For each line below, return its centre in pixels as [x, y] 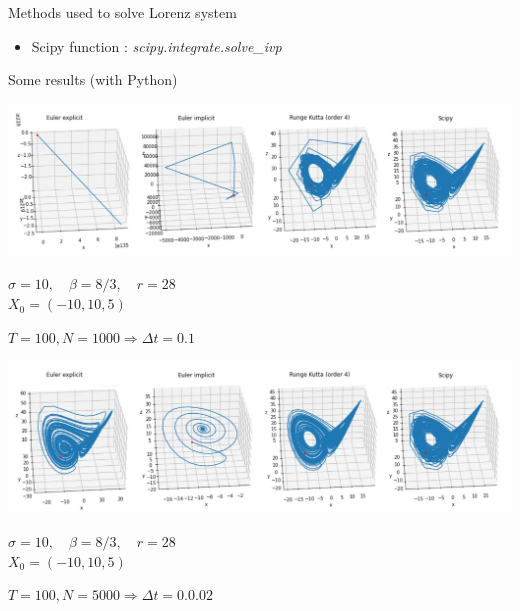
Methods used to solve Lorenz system [122, 12]
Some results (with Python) [93, 79]
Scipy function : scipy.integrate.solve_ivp [156, 45]
